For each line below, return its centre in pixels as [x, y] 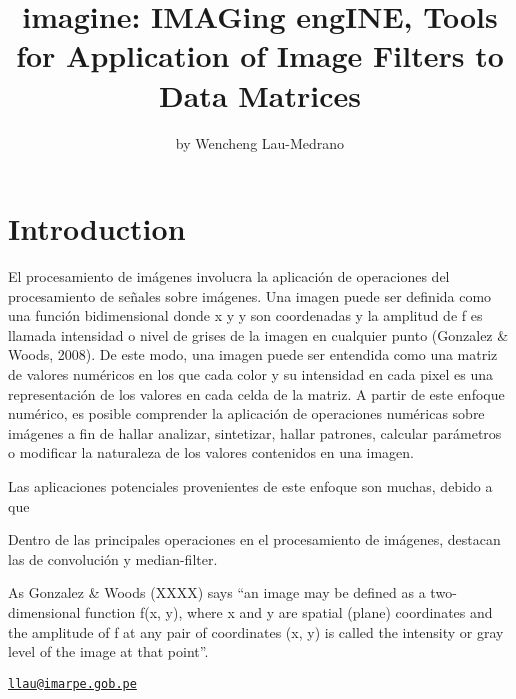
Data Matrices [260, 94]
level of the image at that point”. [108, 651]
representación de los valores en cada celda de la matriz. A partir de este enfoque [256, 393]
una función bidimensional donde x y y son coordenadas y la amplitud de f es [245, 315]
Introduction [97, 228]
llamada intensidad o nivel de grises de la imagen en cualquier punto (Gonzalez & [258, 334]
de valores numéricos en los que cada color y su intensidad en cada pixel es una [251, 374]
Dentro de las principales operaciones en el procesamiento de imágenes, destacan [254, 539]
